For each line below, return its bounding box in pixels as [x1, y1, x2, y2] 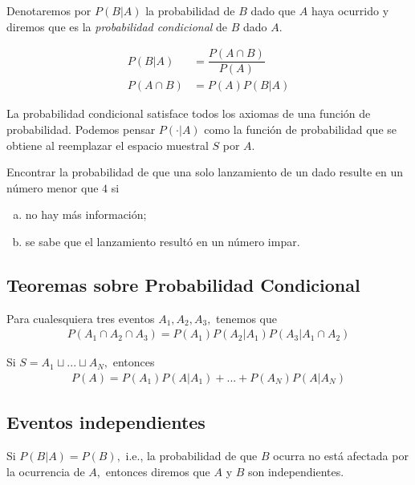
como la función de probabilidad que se [204, 120, 397, 137]
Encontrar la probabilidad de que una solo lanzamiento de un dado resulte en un [6, 164, 404, 180]
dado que [250, 2, 296, 18]
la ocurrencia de [6, 463, 85, 479]
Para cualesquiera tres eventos [6, 309, 155, 326]
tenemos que [216, 309, 277, 326]
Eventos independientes [6, 410, 205, 434]
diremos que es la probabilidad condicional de [6, 18, 228, 34]
